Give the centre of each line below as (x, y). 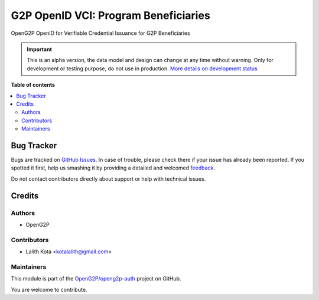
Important (40, 49)
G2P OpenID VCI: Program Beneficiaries (111, 15)
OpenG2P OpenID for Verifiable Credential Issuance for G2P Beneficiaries (100, 33)
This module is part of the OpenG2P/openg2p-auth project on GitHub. (96, 279)
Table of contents (33, 85)
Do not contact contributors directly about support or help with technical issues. (108, 179)
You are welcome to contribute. (49, 289)
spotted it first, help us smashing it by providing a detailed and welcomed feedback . (113, 168)
